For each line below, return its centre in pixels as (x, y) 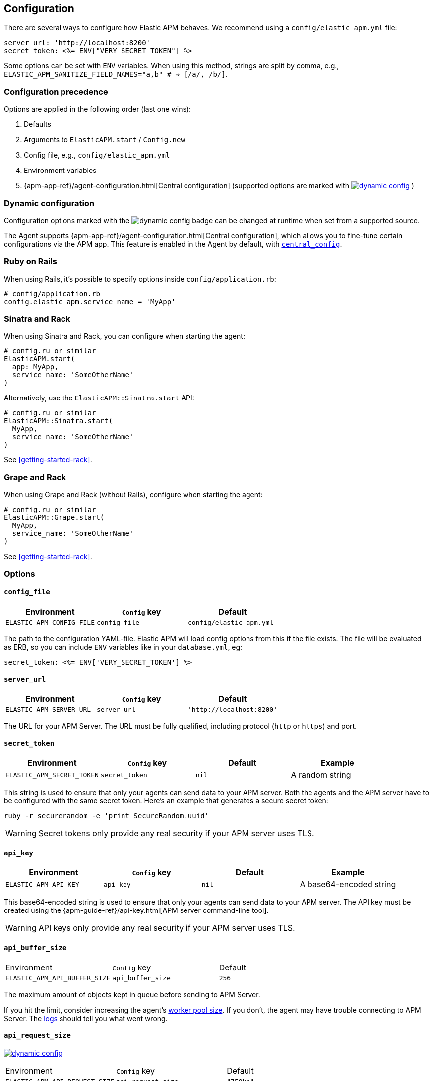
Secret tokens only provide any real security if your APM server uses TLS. (176, 833)
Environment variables (60, 171)
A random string (321, 775)
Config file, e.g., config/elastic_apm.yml (97, 155)
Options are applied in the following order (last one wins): (98, 109)
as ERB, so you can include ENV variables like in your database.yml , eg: (123, 647)
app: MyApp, (35, 367)
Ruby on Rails (31, 261)
